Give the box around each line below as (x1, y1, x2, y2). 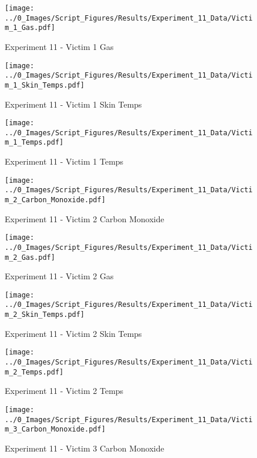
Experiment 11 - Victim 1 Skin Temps (5, 98, 142, 110)
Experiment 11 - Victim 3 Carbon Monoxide (5, 442, 164, 454)
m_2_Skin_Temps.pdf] (5, 310, 85, 319)
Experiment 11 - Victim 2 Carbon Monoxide (5, 212, 164, 225)
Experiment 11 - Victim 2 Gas (5, 270, 114, 282)
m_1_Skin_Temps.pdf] (5, 81, 85, 89)
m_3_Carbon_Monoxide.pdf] (5, 425, 106, 434)
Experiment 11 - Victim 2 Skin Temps (5, 327, 142, 339)
